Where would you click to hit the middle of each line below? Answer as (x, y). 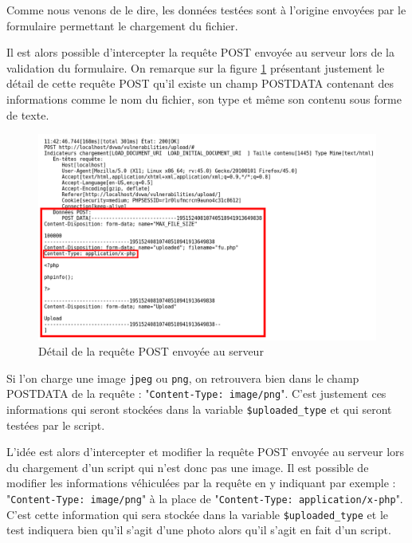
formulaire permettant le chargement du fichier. (122, 25)
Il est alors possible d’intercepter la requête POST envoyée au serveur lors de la (200, 52)
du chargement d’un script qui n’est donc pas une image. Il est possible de (188, 467)
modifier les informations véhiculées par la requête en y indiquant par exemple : (201, 483)
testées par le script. (56, 425)
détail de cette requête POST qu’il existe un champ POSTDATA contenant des (200, 83)
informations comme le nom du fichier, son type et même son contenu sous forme (204, 98)
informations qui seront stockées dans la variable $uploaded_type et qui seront (199, 409)
